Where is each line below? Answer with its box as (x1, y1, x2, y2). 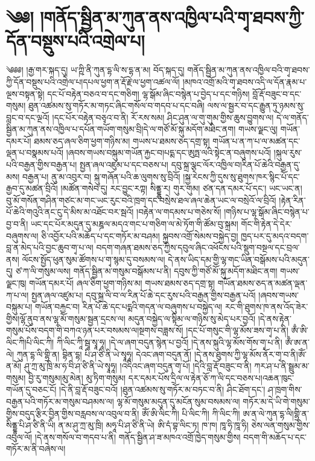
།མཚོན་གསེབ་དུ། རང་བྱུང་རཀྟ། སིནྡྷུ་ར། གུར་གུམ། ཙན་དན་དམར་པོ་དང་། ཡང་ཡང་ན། (60, 182, 302, 195)
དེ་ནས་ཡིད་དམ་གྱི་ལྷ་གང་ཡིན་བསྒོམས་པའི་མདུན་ (168, 253, 310, 265)
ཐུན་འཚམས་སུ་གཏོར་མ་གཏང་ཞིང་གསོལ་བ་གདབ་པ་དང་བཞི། (28, 99, 205, 112)
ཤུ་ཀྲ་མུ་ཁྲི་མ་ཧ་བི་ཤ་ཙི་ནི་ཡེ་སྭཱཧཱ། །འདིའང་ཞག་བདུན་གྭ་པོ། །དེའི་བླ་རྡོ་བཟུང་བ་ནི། (24, 359, 252, 372)
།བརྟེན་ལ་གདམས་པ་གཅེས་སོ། (136, 205, 221, 218)
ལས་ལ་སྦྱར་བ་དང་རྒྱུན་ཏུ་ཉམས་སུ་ (207, 99, 305, 112)
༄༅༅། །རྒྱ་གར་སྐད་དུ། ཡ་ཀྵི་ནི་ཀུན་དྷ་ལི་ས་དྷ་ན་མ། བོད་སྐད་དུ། (6, 63, 185, 76)
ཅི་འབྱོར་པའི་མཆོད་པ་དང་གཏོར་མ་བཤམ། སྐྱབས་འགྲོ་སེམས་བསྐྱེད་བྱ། (41, 229, 238, 242)
